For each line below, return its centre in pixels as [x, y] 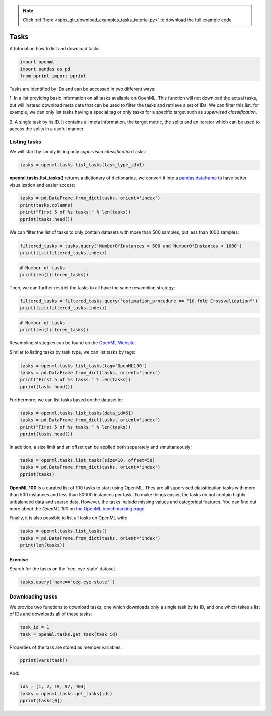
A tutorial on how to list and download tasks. [55, 49]
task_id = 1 [35, 627]
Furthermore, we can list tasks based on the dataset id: [66, 400]
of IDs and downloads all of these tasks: [51, 614]
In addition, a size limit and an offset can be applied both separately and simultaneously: [100, 447]
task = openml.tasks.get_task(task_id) [69, 634]
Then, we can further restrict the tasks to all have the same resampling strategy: [92, 287]
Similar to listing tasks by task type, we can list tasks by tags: [72, 352]
